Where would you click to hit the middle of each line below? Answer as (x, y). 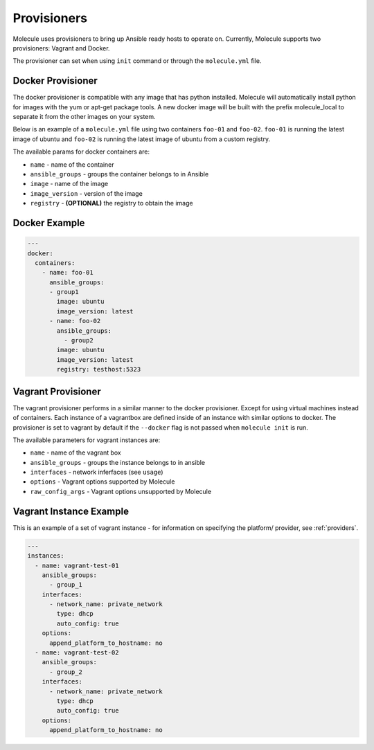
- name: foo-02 (75, 321)
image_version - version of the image (87, 193)
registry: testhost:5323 (99, 369)
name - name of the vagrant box (75, 452)
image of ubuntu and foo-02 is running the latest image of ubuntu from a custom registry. (141, 139)
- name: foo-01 (68, 273)
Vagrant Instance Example (71, 511)
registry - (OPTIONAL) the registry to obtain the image (112, 203)
